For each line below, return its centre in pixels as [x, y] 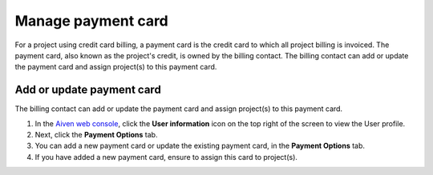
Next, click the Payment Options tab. [96, 135]
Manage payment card [91, 21]
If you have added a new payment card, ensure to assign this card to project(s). [166, 157]
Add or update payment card [88, 90]
